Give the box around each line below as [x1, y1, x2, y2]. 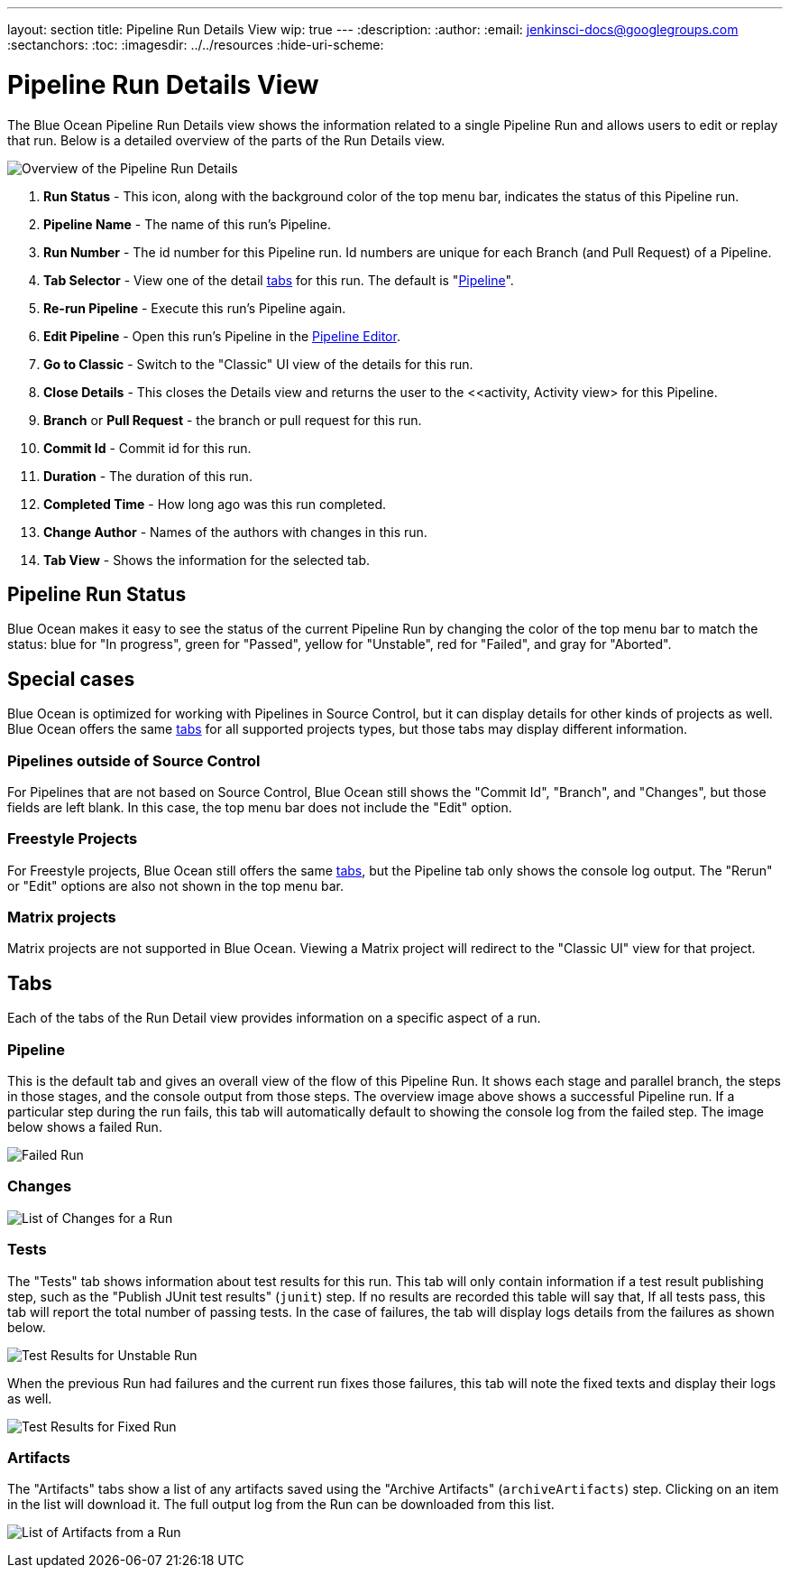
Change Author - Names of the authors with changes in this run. [43, 523, 427, 540]
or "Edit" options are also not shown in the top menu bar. [7, 877, 344, 894]
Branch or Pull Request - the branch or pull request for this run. [43, 412, 422, 428]
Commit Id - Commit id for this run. [43, 440, 252, 456]
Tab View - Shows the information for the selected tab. [43, 551, 371, 568]
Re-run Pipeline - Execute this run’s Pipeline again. [43, 300, 346, 316]
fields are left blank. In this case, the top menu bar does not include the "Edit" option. [7, 799, 512, 815]
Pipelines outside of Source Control [7, 751, 261, 770]
